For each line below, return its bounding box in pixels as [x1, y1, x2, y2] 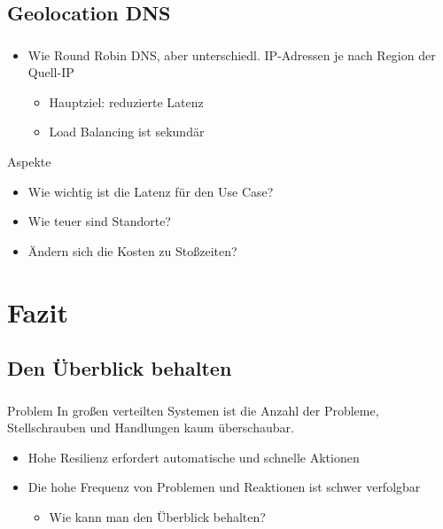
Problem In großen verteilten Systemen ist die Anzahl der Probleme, [7, 401, 379, 419]
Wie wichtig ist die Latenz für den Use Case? [27, 182, 274, 200]
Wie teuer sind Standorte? [27, 212, 171, 230]
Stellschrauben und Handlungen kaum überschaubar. [7, 418, 294, 437]
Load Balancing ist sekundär [49, 122, 205, 141]
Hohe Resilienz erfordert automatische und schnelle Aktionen [27, 447, 360, 466]
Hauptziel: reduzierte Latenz [49, 92, 204, 111]
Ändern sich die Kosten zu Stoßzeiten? [27, 241, 237, 260]
